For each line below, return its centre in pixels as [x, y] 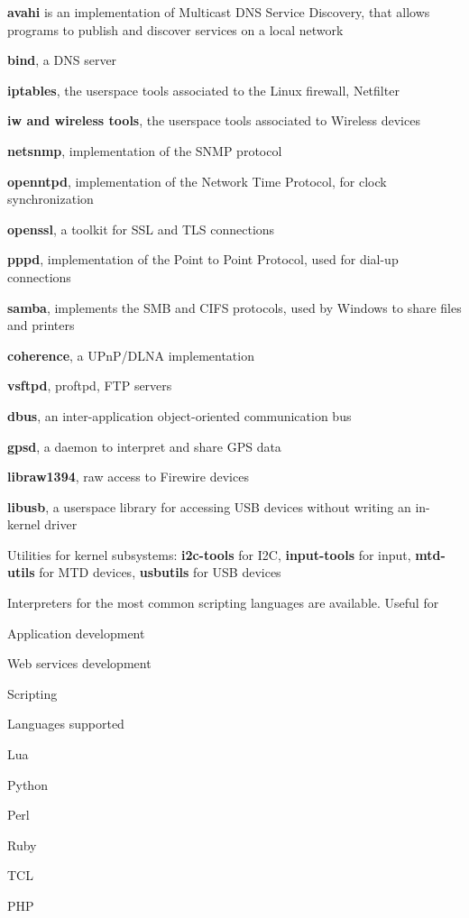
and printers [41, 325]
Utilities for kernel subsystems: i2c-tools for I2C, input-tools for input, [209, 554]
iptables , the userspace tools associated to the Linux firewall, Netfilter [203, 90]
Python [28, 784]
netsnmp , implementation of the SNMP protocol [145, 150]
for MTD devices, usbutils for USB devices [160, 572]
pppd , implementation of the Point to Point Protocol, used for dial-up [203, 259]
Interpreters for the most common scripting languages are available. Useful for [223, 603]
